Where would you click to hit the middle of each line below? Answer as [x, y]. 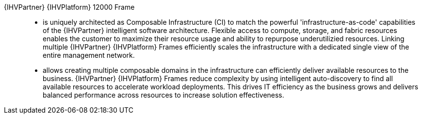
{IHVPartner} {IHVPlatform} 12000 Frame [69, 7]
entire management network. [89, 55]
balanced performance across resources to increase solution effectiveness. [163, 95]
